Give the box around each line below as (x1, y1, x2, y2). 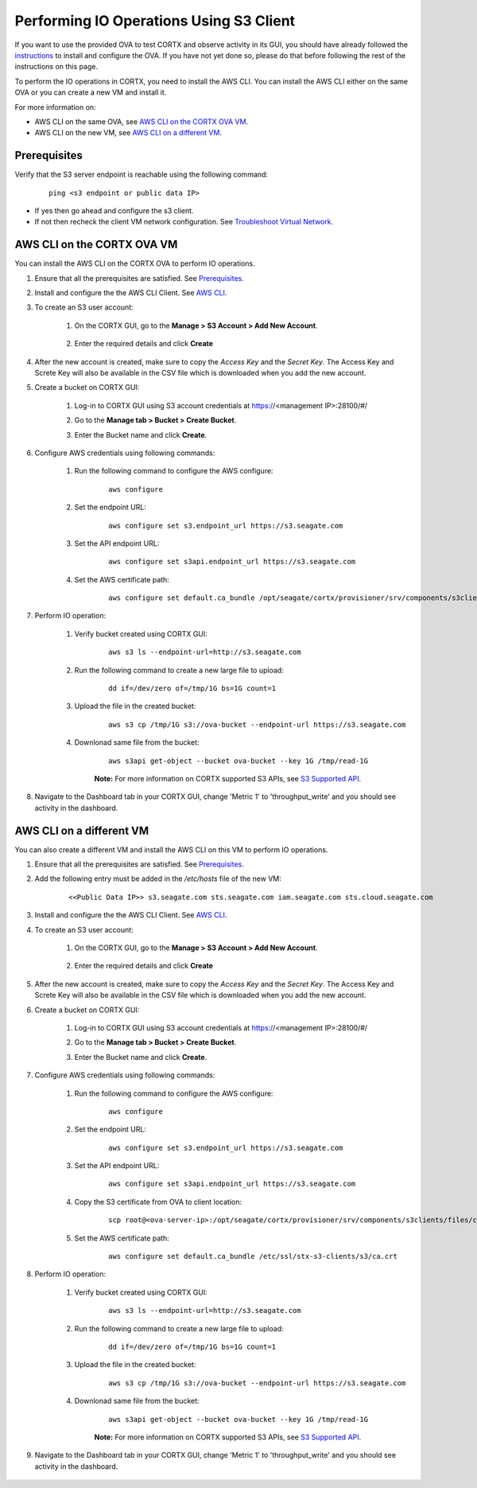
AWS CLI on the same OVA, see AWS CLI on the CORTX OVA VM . (34, 116, 249, 127)
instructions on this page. (14, 62, 99, 72)
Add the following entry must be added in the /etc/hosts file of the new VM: (34, 874, 282, 883)
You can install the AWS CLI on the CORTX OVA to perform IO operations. (14, 259, 256, 268)
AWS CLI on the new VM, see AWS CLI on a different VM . (34, 128, 223, 138)
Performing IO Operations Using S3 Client (14, 12, 296, 29)
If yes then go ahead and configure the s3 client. (34, 205, 194, 215)
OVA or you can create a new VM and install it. (14, 88, 167, 97)
